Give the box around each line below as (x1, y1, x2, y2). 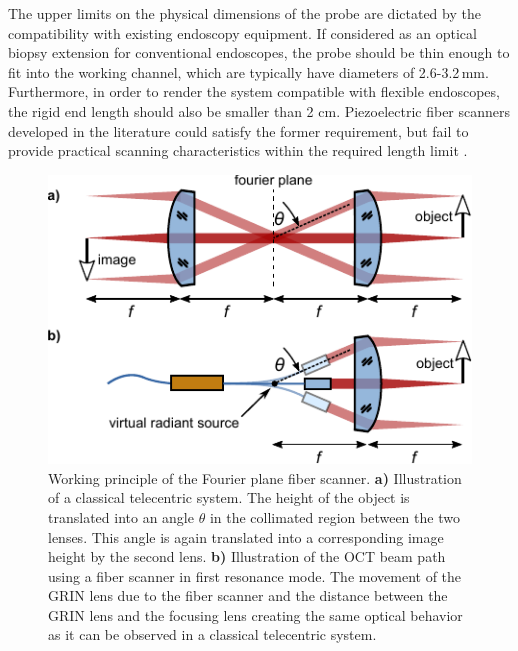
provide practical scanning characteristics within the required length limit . (8, 140, 468, 161)
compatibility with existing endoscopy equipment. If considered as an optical (8, 22, 477, 43)
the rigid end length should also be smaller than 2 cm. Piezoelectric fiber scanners (8, 100, 511, 121)
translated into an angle (48, 506, 194, 527)
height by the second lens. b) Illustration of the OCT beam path (48, 546, 446, 567)
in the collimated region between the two (209, 506, 460, 527)
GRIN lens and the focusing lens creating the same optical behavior (48, 604, 463, 625)
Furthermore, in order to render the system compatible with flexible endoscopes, (8, 81, 500, 102)
